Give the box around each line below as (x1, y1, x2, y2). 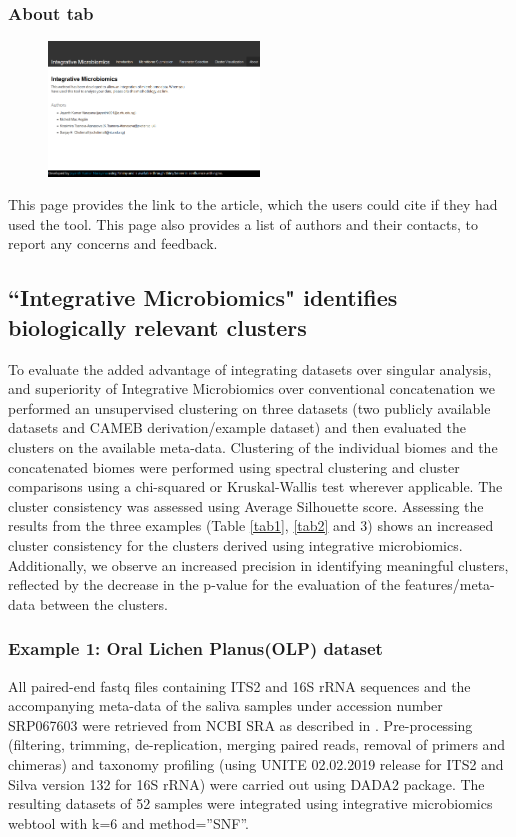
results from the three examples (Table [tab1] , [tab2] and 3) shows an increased (8, 515, 494, 536)
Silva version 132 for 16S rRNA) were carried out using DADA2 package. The (8, 773, 485, 794)
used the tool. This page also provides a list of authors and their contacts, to (8, 213, 479, 234)
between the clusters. (39, 593, 169, 614)
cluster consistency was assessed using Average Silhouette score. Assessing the (8, 495, 484, 516)
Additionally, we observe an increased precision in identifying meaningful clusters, (8, 554, 509, 575)
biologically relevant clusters (8, 311, 307, 342)
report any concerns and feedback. (8, 233, 218, 254)
